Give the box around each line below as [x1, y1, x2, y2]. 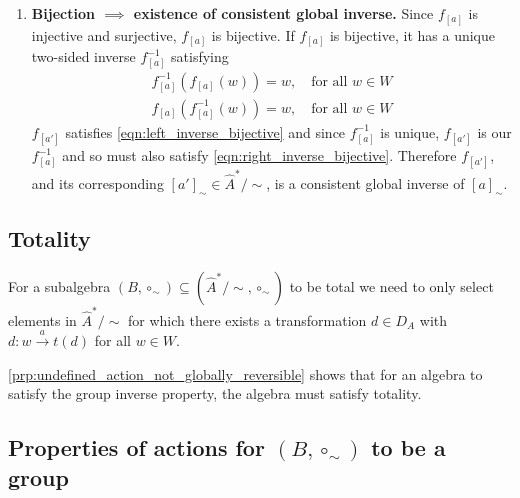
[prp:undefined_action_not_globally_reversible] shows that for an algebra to [8, 363, 483, 384]
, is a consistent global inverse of [266, 172, 465, 193]
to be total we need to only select [289, 275, 494, 296]
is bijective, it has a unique [329, 24, 496, 45]
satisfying [171, 46, 229, 67]
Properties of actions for [8, 432, 265, 463]
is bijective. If [211, 24, 295, 45]
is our [477, 121, 512, 142]
